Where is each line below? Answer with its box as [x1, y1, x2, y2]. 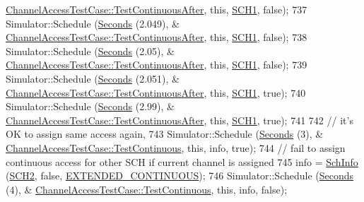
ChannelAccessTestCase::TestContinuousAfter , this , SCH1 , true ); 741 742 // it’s [6, 112, 353, 127]
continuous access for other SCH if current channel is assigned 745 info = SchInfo [6, 154, 358, 169]
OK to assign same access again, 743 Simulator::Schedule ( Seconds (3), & [6, 126, 324, 141]
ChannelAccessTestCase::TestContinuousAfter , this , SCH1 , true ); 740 [6, 85, 306, 100]
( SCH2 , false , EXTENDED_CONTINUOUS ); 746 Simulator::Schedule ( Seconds [6, 168, 354, 183]
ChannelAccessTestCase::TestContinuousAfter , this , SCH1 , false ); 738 [6, 30, 307, 44]
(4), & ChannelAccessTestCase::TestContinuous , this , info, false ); [6, 182, 288, 196]
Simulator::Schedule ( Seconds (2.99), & [6, 99, 175, 114]
